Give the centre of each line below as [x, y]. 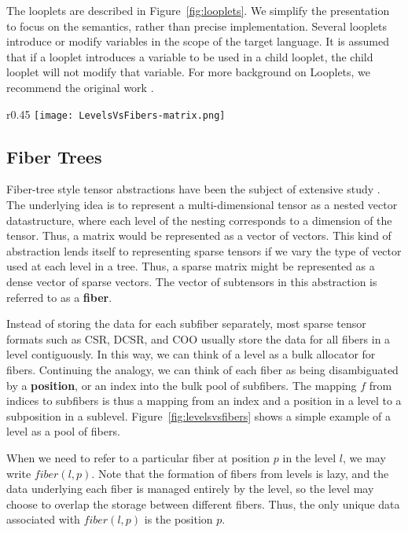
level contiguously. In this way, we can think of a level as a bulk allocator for [191, 354]
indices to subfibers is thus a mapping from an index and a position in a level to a [204, 401]
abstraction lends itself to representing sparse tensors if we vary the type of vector [204, 250]
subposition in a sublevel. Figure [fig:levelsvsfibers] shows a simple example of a [199, 415]
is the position [178, 519]
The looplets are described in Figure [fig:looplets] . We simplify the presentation [198, 10]
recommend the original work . [80, 87]
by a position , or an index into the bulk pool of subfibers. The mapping [182, 385]
